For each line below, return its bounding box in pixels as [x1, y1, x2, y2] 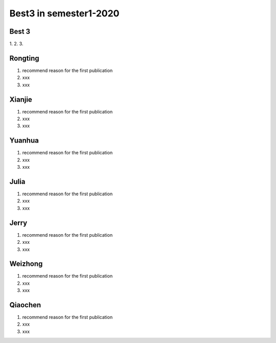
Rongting [9, 54, 39, 62]
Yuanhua [9, 136, 39, 145]
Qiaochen [9, 301, 41, 309]
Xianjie [9, 95, 33, 104]
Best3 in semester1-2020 [9, 8, 120, 19]
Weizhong [9, 260, 43, 268]
